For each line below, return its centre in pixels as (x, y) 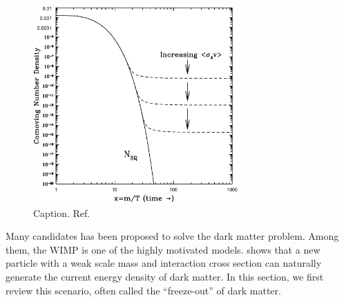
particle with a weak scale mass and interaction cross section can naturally (164, 263)
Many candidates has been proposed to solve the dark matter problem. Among (172, 236)
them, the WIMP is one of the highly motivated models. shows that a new (163, 249)
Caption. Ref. (62, 213)
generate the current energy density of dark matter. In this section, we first (165, 277)
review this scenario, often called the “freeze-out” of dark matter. (143, 290)
